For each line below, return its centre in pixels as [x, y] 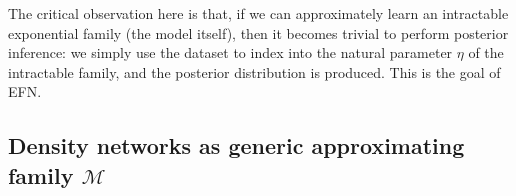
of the [486, 52]
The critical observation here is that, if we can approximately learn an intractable [258, 13]
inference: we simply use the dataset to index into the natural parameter [230, 52]
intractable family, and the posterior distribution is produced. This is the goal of [254, 71]
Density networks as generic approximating [236, 145]
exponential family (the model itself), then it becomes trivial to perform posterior [258, 32]
